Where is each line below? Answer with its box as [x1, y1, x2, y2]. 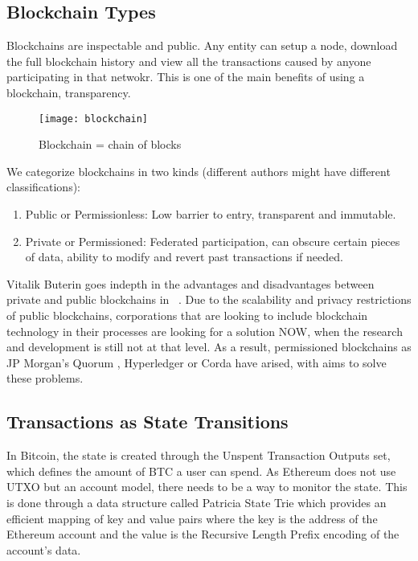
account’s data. [6, 541, 81, 558]
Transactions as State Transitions [6, 409, 289, 434]
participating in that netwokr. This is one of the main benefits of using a [6, 68, 365, 85]
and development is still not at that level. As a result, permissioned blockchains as [6, 338, 412, 355]
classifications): [6, 178, 81, 195]
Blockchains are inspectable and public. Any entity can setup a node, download [6, 37, 398, 54]
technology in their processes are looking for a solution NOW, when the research [6, 322, 403, 339]
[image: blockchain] [39, 113, 149, 125]
